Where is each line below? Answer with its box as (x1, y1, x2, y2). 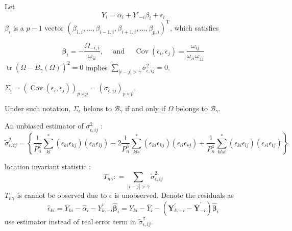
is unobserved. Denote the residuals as (114, 190, 234, 200)
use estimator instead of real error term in (5, 216, 136, 226)
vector (44, 22, 64, 33)
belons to (83, 102, 112, 113)
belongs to (176, 102, 208, 113)
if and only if (125, 102, 166, 113)
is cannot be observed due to (17, 190, 107, 200)
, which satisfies (169, 22, 219, 33)
